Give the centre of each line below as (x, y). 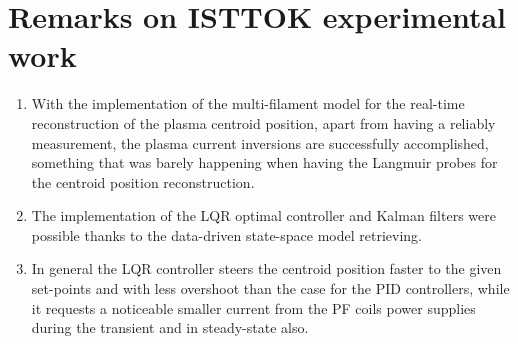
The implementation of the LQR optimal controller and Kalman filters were (263, 215)
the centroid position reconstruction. (143, 181)
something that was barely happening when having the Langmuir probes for (264, 162)
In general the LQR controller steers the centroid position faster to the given (266, 268)
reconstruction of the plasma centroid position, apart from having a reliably (263, 122)
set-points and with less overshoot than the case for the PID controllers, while (270, 288)
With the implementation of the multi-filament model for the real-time (248, 103)
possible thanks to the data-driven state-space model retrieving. (226, 234)
